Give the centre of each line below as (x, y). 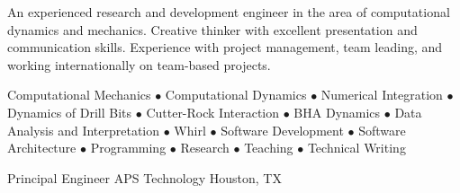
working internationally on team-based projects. (139, 64)
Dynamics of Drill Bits (70, 112)
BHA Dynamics (337, 112)
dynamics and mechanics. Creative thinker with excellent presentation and (212, 29)
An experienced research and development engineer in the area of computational (229, 12)
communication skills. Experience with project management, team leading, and (225, 47)
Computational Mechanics (79, 95)
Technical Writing (356, 148)
